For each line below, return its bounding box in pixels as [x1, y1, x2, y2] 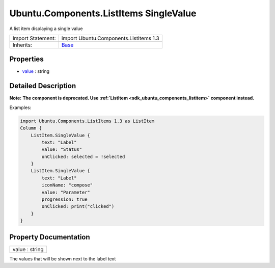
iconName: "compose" [41, 182, 93, 188]
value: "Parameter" [41, 189, 90, 195]
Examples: [9, 104, 32, 111]
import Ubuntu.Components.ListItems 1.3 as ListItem [20, 118, 155, 124]
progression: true [41, 197, 88, 202]
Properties [9, 55, 44, 64]
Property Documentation [9, 232, 90, 242]
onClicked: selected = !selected [41, 153, 125, 159]
